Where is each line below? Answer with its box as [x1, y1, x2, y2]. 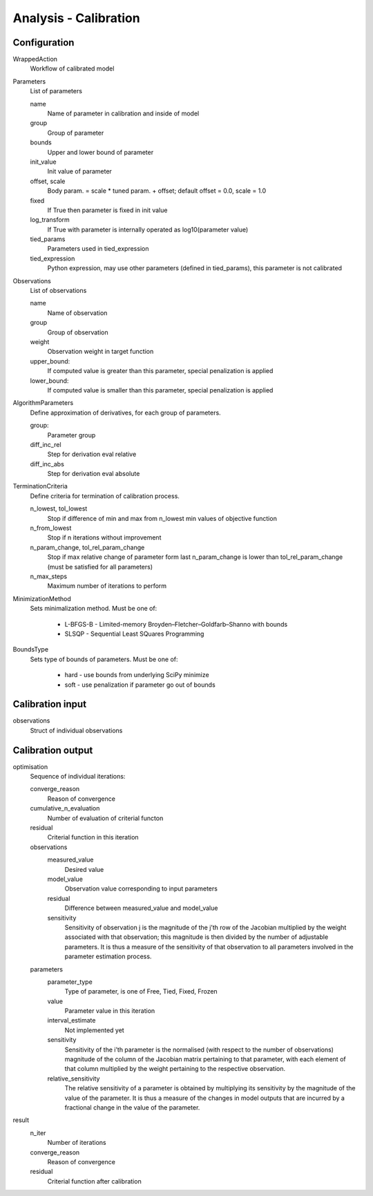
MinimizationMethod [12, 594, 72, 602]
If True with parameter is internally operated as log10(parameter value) [47, 225, 249, 234]
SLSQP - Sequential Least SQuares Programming [64, 629, 204, 638]
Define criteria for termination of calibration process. [30, 491, 180, 500]
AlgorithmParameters [12, 399, 74, 407]
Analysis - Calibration [12, 10, 141, 26]
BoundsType [12, 645, 48, 654]
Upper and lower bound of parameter [47, 148, 154, 156]
